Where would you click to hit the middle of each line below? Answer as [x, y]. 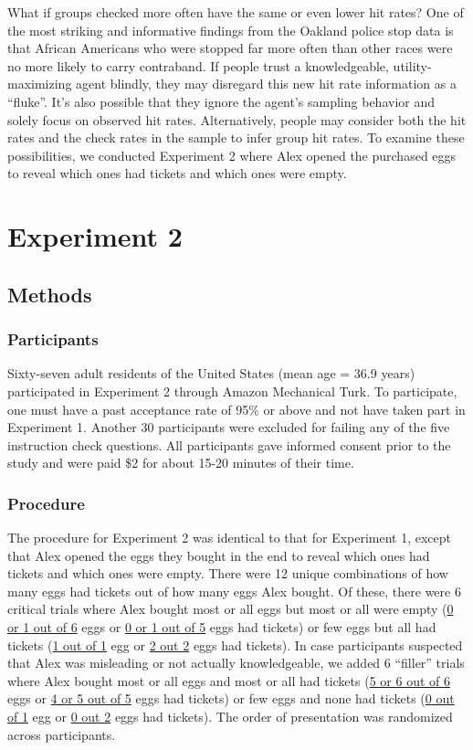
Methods [50, 294]
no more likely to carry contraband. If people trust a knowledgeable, [198, 65]
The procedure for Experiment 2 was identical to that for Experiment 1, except [230, 538]
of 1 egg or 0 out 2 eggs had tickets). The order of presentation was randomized [230, 717]
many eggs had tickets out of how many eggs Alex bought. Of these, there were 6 [234, 591]
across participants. [62, 734]
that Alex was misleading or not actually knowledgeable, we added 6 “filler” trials [236, 663]
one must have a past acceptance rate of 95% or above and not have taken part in [236, 409]
